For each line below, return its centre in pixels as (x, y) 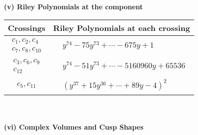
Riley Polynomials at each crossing (122, 27)
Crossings (27, 27)
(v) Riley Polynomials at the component (74, 6)
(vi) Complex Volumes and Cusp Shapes (74, 127)
